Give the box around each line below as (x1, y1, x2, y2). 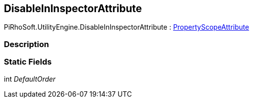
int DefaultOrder (4, 74, 56, 83)
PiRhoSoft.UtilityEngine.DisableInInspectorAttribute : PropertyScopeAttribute (4, 23, 249, 32)
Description (4, 39, 49, 49)
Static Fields (4, 57, 52, 67)
